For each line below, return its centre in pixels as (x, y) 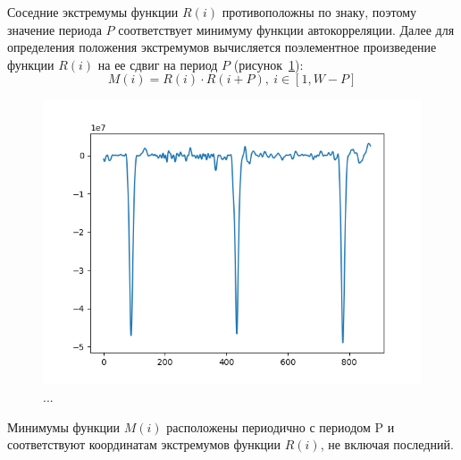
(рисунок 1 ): (268, 64)
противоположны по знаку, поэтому (319, 12)
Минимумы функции (64, 426)
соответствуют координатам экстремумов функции (144, 444)
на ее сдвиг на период (158, 64)
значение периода (54, 29)
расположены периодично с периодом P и (281, 426)
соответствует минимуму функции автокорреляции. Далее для (286, 29)
